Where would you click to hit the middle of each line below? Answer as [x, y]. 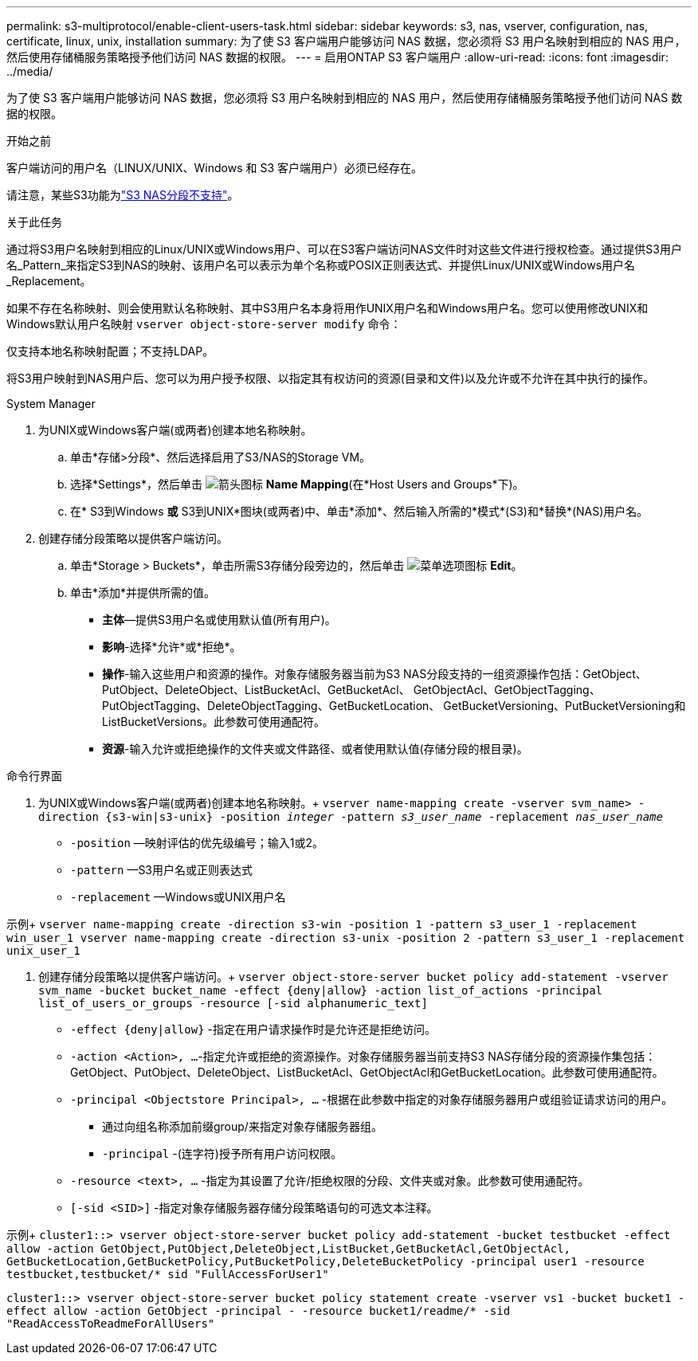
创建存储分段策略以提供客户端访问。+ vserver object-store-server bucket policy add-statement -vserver [353, 977]
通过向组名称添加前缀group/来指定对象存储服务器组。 [242, 1126]
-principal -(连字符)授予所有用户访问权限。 [222, 1153]
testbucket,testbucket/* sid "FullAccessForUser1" [168, 1274]
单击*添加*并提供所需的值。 [143, 592]
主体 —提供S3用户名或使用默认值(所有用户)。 [219, 620]
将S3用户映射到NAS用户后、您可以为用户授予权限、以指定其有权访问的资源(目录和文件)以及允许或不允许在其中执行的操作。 [331, 378]
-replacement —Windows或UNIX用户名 [178, 897]
